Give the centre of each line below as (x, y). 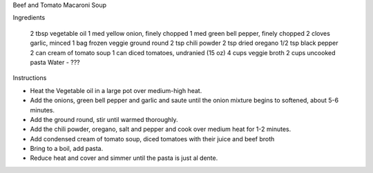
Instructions (30, 78)
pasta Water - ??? (55, 62)
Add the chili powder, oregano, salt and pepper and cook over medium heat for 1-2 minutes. (161, 129)
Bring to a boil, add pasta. (67, 149)
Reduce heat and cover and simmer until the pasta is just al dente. (124, 158)
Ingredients (29, 18)
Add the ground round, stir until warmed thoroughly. (104, 119)
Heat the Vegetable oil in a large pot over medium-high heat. (116, 90)
